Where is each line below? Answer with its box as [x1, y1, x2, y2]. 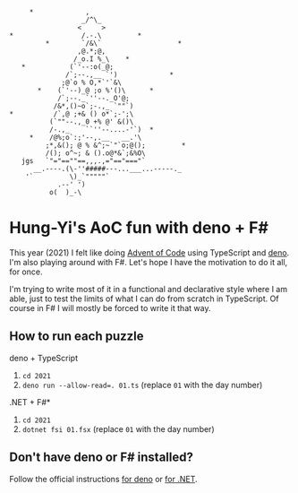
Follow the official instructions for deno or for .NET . [9, 473, 199, 484]
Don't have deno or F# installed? [9, 450, 194, 465]
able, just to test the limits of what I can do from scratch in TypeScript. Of [9, 293, 279, 304]
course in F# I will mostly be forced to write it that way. [9, 302, 211, 313]
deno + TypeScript [9, 352, 79, 363]
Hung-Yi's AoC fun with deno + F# [9, 218, 268, 238]
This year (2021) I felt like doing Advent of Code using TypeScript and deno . [9, 246, 290, 258]
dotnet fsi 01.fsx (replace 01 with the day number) [21, 423, 215, 434]
